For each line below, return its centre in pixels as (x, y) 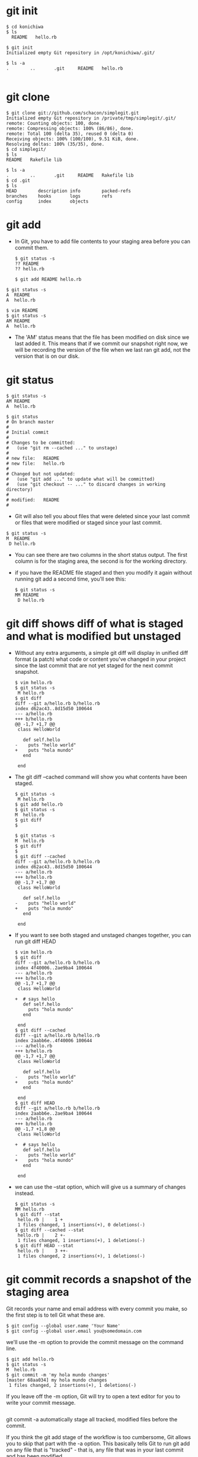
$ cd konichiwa (25, 27)
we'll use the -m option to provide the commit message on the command (95, 1342)
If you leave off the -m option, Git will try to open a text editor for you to (93, 1396)
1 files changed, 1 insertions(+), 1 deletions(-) (81, 1240)
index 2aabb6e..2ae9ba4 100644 (53, 1113)
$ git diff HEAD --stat (44, 1245)
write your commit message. (41, 1402)
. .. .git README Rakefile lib (70, 175)
